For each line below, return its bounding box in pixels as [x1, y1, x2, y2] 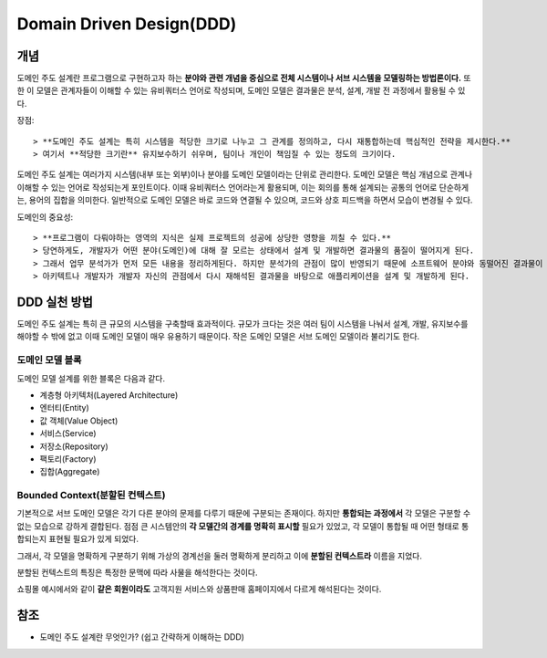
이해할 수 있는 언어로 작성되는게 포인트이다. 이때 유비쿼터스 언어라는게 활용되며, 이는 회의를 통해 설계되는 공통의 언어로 [16, 182, 438, 193]
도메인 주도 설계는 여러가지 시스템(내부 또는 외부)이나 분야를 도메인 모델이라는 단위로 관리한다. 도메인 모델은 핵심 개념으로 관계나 [16, 169, 473, 180]
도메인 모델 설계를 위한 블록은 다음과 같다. [16, 372, 166, 383]
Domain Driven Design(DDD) [16, 14, 237, 34]
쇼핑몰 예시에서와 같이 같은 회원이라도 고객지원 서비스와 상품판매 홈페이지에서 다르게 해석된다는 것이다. [16, 584, 382, 595]
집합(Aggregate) [39, 466, 100, 477]
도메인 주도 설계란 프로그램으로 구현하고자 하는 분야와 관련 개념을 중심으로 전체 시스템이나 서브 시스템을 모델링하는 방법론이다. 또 [16, 73, 471, 84]
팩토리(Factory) [39, 453, 97, 465]
